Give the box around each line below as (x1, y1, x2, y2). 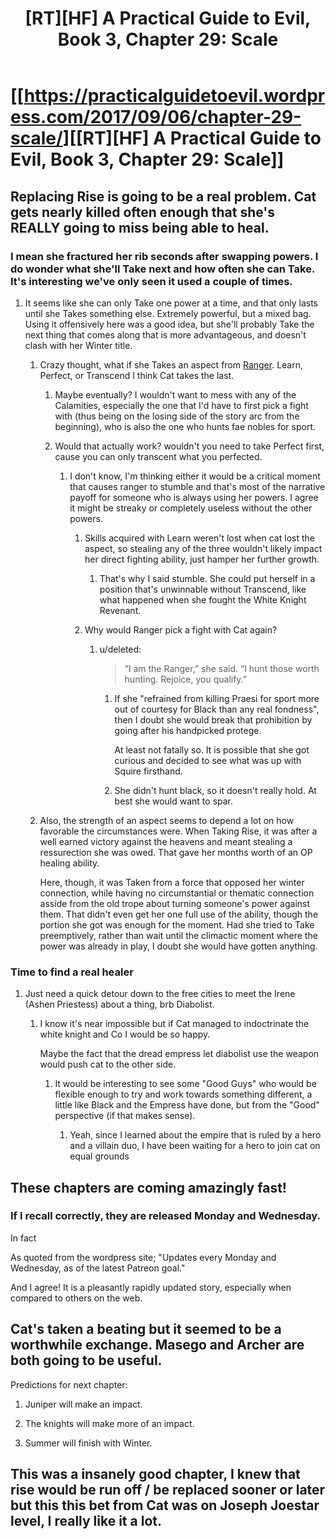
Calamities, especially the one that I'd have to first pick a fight (54, 399, 309, 411)
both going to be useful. (10, 1352, 163, 1369)
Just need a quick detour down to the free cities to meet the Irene (24, 988, 296, 1000)
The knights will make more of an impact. (24, 1417, 195, 1429)
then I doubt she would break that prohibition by (114, 713, 313, 726)
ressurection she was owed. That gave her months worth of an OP (39, 846, 313, 858)
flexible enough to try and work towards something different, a (54, 1088, 313, 1101)
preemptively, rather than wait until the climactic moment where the (39, 929, 318, 941)
